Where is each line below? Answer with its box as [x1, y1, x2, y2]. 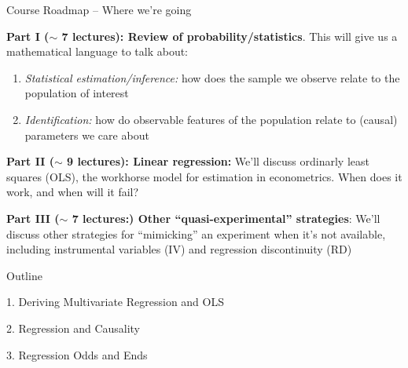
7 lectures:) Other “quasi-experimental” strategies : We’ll [72, 210, 380, 226]
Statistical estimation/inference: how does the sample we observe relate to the [24, 69, 400, 86]
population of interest [24, 85, 129, 101]
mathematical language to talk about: [6, 43, 189, 60]
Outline [6, 267, 42, 283]
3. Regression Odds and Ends [6, 346, 148, 363]
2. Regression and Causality [6, 319, 141, 336]
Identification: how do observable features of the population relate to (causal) [24, 111, 398, 127]
